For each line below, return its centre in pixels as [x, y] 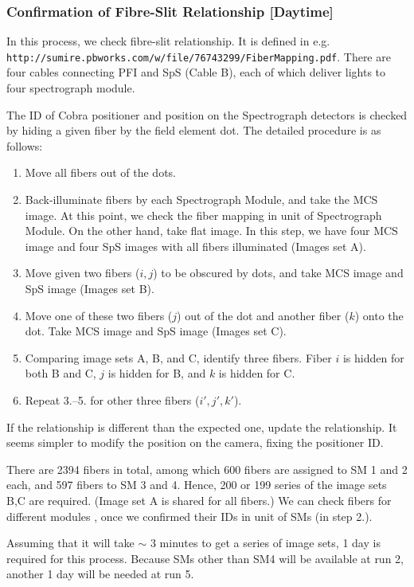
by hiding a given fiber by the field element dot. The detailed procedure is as [194, 130]
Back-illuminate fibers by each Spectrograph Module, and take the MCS [201, 200]
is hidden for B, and [157, 373]
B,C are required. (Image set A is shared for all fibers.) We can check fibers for [199, 500]
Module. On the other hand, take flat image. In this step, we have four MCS [211, 231]
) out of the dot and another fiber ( [263, 315]
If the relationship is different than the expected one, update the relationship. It [202, 427]
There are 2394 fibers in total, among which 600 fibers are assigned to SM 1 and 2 [207, 469]
